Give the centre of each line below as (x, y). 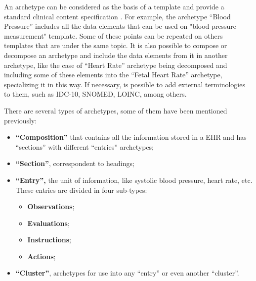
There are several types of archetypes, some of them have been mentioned (116, 110)
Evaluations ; (48, 223)
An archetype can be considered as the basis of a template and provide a (114, 6)
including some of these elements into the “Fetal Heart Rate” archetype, (113, 75)
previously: (21, 120)
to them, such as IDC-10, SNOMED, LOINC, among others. (95, 94)
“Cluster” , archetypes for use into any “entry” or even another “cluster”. (127, 273)
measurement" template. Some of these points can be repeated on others (113, 35)
